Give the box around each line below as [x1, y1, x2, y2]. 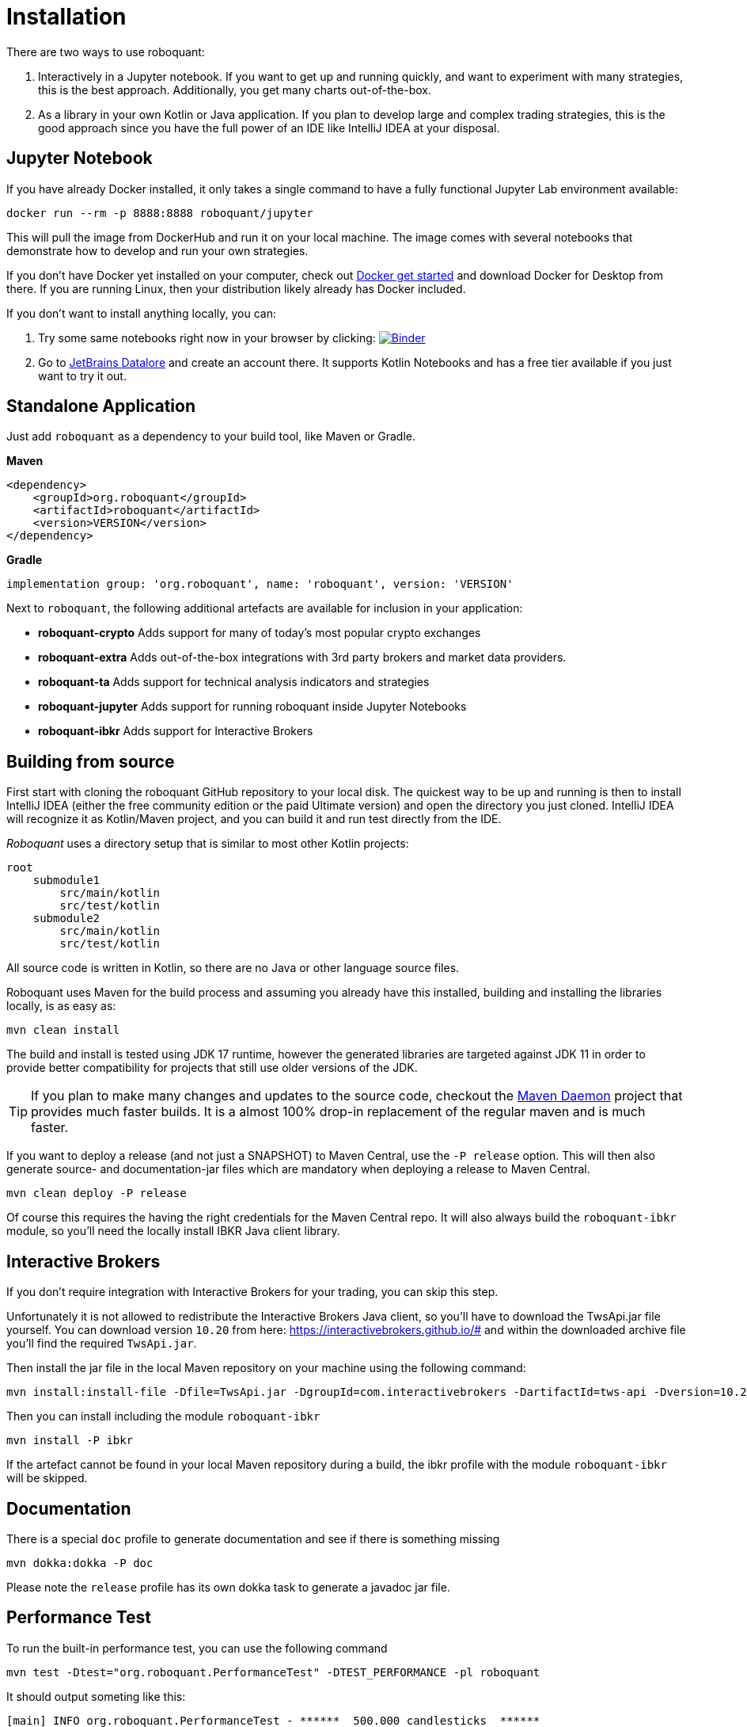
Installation [6, 3, 127, 30]
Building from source [6, 751, 175, 772]
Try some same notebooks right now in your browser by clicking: [38, 330, 376, 345]
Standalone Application [6, 396, 195, 417]
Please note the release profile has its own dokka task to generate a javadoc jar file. [6, 1580, 450, 1594]
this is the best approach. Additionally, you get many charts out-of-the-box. [38, 82, 432, 97]
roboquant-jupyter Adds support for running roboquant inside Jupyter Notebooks [38, 700, 467, 714]
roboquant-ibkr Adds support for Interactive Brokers [38, 724, 313, 738]
